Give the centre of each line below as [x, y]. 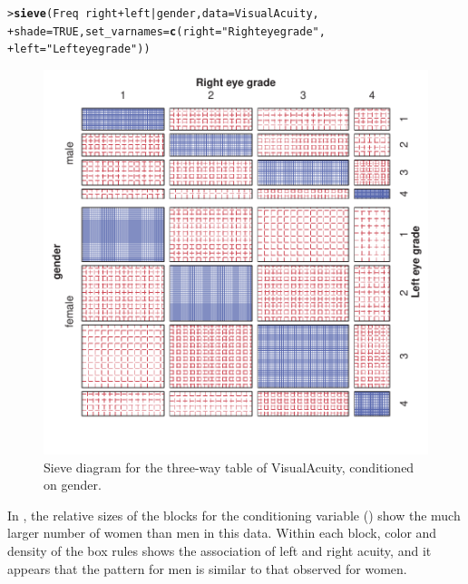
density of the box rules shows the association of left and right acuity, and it [219, 550]
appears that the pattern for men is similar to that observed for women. [207, 568]
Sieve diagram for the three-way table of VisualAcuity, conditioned [229, 467]
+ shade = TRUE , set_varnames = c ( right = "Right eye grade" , [166, 31]
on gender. [73, 485]
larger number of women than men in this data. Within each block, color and [222, 533]
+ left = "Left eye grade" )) [79, 49]
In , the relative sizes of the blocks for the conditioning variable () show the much [234, 515]
